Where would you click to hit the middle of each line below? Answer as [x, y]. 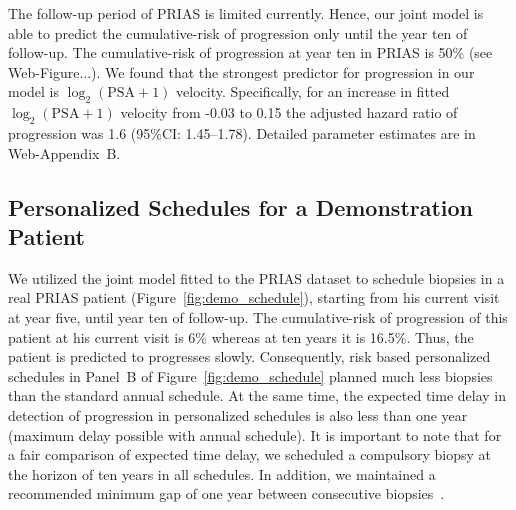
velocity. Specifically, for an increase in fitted [313, 91]
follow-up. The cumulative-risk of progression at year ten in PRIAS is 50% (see [250, 52]
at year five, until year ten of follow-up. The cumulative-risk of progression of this [258, 316]
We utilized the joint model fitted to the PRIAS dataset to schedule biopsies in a [256, 277]
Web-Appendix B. [64, 152]
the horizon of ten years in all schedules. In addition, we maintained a [222, 473]
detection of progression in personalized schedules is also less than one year [238, 414]
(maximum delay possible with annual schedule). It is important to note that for [255, 434]
